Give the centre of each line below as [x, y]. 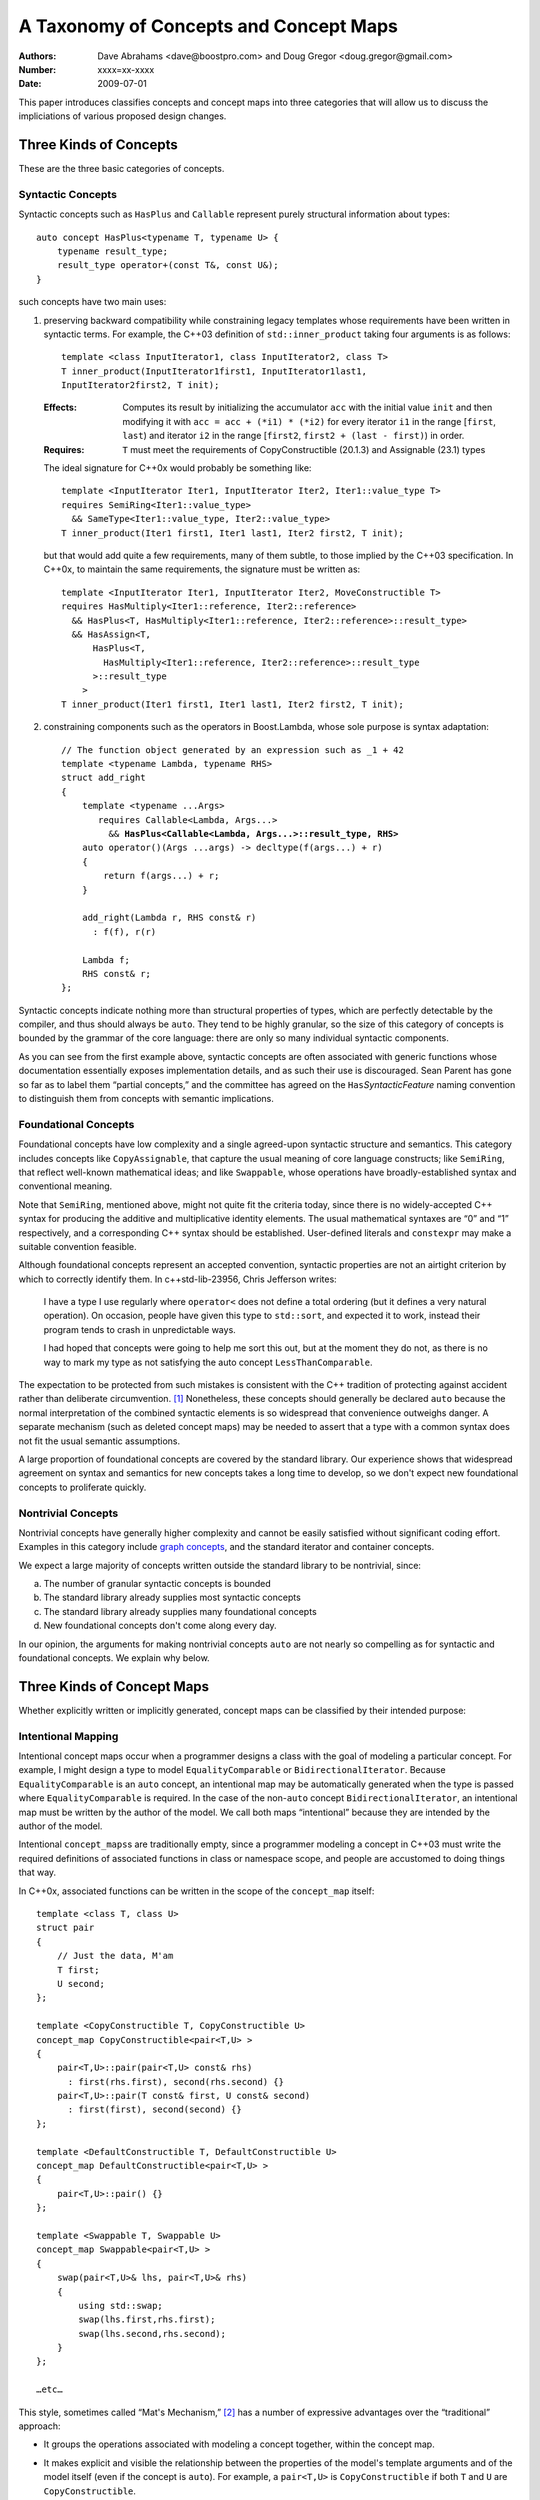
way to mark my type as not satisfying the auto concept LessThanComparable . [208, 1362]
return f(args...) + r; [161, 876]
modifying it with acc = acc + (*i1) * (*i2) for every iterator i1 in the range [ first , [309, 421]
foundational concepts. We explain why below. [114, 1658]
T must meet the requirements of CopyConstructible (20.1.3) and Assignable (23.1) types [304, 449]
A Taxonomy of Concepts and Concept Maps [208, 26]
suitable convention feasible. [77, 1246]
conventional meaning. [65, 1186]
